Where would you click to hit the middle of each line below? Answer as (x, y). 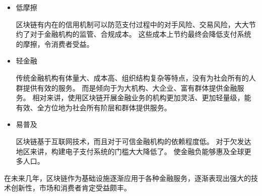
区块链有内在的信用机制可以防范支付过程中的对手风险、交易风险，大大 (132, 24)
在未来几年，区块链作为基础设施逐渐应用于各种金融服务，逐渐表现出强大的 (127, 178)
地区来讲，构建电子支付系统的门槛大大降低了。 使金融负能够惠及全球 (130, 151)
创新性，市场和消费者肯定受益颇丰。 (71, 188)
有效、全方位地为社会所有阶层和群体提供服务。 (93, 107)
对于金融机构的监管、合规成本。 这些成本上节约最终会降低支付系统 (141, 34)
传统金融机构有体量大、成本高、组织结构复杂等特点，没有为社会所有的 (132, 77)
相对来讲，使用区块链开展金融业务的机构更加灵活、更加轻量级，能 (142, 97)
